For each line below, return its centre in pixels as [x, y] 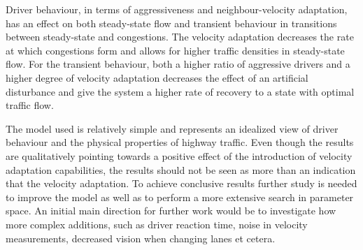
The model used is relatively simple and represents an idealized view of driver [172, 128]
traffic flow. [30, 105]
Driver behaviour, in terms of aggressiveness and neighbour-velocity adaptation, [177, 9]
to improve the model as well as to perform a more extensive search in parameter [180, 197]
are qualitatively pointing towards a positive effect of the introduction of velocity [179, 155]
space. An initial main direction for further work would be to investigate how [171, 211]
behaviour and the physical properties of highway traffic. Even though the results [180, 142]
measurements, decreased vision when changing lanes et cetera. [141, 238]
